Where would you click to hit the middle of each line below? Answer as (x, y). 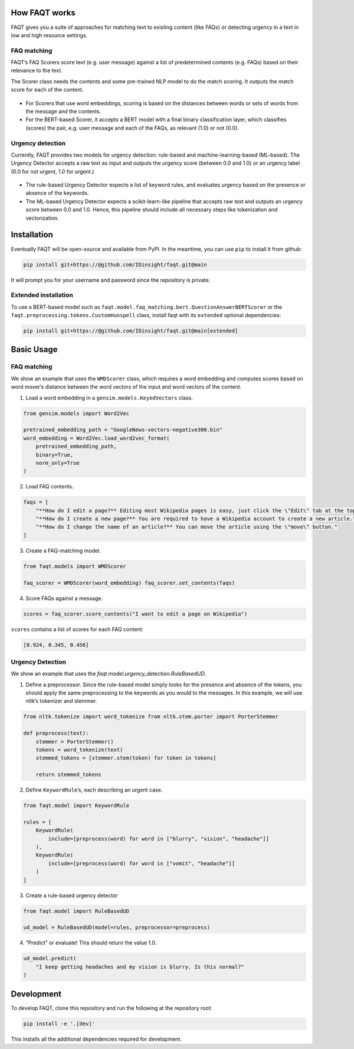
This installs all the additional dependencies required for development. (96, 1039)
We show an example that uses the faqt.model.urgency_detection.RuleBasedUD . (109, 674)
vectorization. (42, 218)
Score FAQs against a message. (64, 598)
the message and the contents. (63, 111)
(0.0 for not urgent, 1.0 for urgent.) (53, 171)
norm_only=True (58, 463)
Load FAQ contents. (50, 487)
